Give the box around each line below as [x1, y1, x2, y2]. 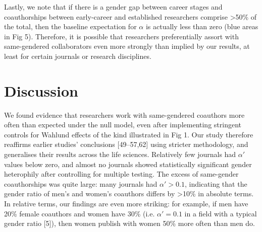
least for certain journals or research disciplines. [4, 50, 151, 61]
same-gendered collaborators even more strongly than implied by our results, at [4, 41, 250, 51]
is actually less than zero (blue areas [145, 21, 258, 32]
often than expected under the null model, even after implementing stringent [4, 119, 241, 130]
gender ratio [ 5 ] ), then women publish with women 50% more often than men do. [4, 218, 255, 228]
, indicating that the [184, 178, 247, 189]
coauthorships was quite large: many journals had [4, 178, 158, 189]
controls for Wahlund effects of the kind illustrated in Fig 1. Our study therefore [4, 129, 253, 139]
